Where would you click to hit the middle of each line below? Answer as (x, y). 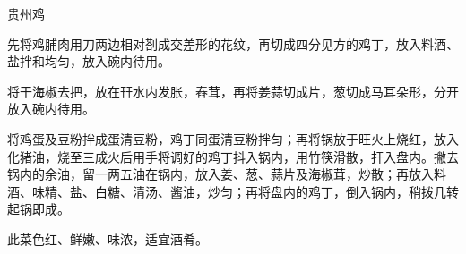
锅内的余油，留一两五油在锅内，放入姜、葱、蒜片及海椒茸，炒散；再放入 (220, 174)
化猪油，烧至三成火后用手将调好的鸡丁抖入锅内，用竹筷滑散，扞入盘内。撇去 (233, 156)
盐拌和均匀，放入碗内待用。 (89, 61)
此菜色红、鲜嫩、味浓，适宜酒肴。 (108, 238)
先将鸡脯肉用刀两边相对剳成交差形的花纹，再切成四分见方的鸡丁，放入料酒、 (233, 43)
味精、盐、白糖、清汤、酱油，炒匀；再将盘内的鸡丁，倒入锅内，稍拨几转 (245, 191)
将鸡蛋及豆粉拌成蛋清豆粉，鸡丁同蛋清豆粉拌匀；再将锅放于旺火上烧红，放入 (233, 138)
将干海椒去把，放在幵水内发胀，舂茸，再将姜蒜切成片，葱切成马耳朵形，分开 (233, 91)
